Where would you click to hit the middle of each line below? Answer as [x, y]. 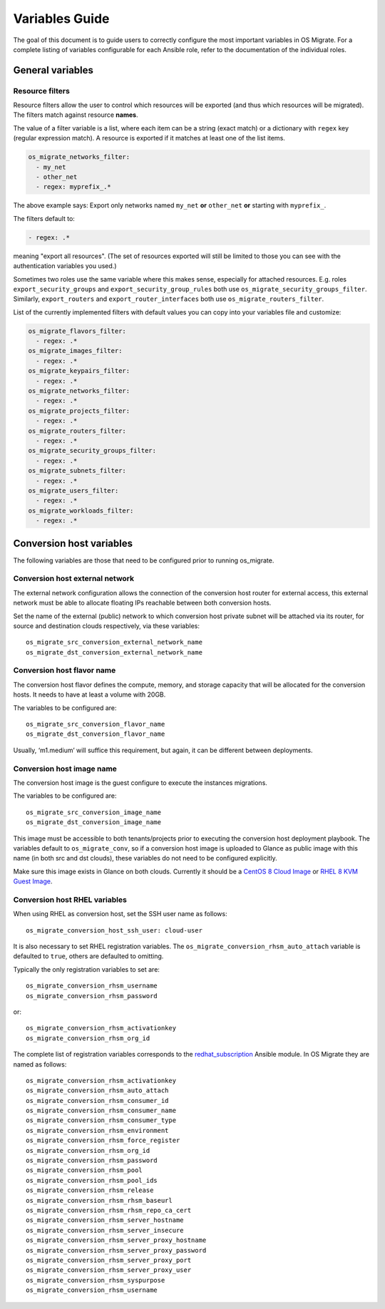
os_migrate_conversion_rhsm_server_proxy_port [109, 1260]
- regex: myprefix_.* [74, 187]
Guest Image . [33, 881]
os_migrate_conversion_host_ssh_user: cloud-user [114, 930]
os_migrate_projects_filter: [79, 411]
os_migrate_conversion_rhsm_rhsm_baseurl [99, 1200]
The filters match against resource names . [76, 115]
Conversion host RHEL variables [70, 900]
